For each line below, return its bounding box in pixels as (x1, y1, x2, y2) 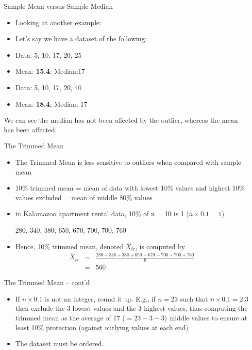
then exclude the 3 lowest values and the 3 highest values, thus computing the (15, 303, 248, 313)
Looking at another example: (15, 17, 101, 27)
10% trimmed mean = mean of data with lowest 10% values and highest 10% (15, 183, 245, 193)
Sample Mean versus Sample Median (4, 1, 113, 11)
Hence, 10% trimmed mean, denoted (15, 241, 123, 251)
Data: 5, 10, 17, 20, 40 (15, 82, 82, 92)
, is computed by (135, 241, 185, 251)
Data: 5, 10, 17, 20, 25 (15, 49, 82, 60)
